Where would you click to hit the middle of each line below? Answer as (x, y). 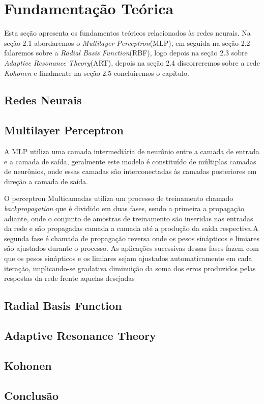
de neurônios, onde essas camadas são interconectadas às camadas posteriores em (130, 171)
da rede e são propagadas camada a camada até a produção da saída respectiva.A (131, 228)
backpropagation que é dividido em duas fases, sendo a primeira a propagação (124, 208)
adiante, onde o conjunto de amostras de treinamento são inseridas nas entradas (129, 218)
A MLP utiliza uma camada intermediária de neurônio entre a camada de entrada (132, 151)
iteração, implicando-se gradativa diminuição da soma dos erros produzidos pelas (130, 268)
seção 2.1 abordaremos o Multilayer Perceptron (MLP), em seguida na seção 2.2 (127, 42)
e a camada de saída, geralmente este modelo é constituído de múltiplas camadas (130, 161)
